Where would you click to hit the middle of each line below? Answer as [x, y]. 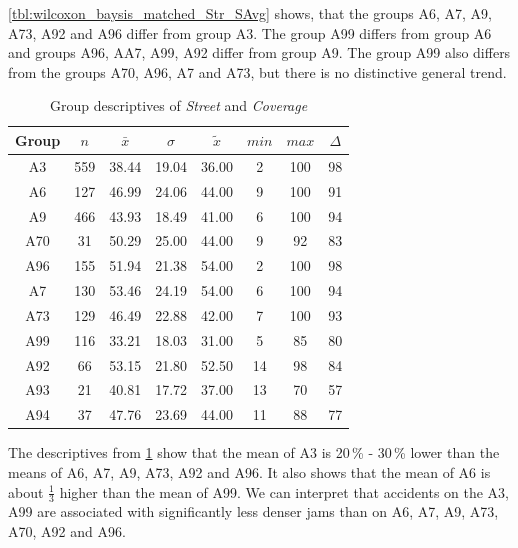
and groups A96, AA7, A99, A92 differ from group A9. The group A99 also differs [259, 52]
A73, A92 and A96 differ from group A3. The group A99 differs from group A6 [250, 32]
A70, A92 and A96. [67, 530]
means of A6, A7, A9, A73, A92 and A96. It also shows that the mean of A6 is [249, 471]
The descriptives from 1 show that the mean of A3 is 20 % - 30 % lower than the [254, 452]
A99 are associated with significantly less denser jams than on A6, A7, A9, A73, [253, 511]
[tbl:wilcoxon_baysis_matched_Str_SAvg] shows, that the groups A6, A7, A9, [250, 13]
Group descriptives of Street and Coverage [179, 105]
